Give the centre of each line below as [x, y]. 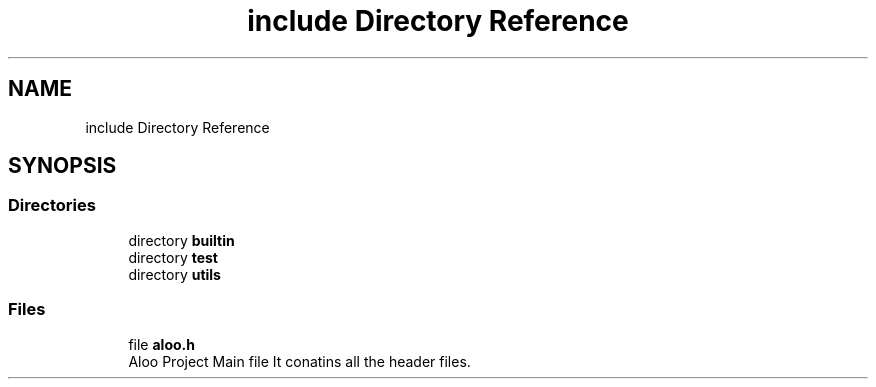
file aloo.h [161, 344]
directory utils [174, 274]
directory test [173, 257]
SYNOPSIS [62, 166]
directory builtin [181, 240]
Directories [52, 205]
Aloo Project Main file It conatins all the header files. [299, 361]
